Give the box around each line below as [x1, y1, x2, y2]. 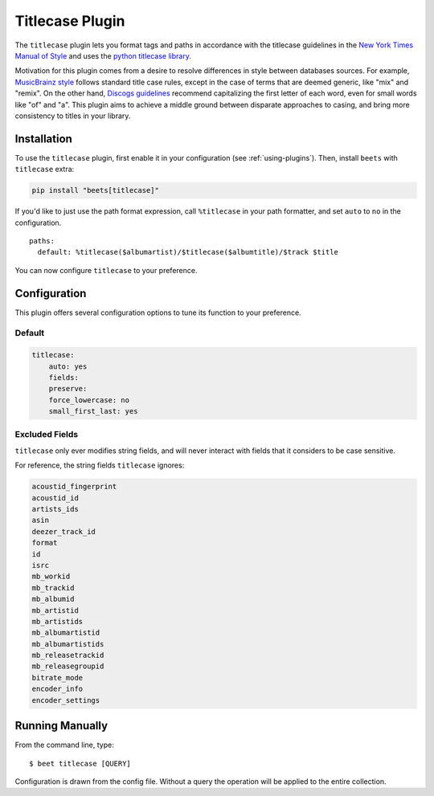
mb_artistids [31, 617, 84, 626]
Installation [14, 132, 72, 145]
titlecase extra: [14, 165, 75, 174]
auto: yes [48, 361, 88, 371]
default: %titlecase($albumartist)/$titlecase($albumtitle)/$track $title [37, 247, 339, 257]
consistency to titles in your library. [14, 111, 131, 120]
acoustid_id [31, 493, 80, 502]
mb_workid [31, 572, 71, 582]
